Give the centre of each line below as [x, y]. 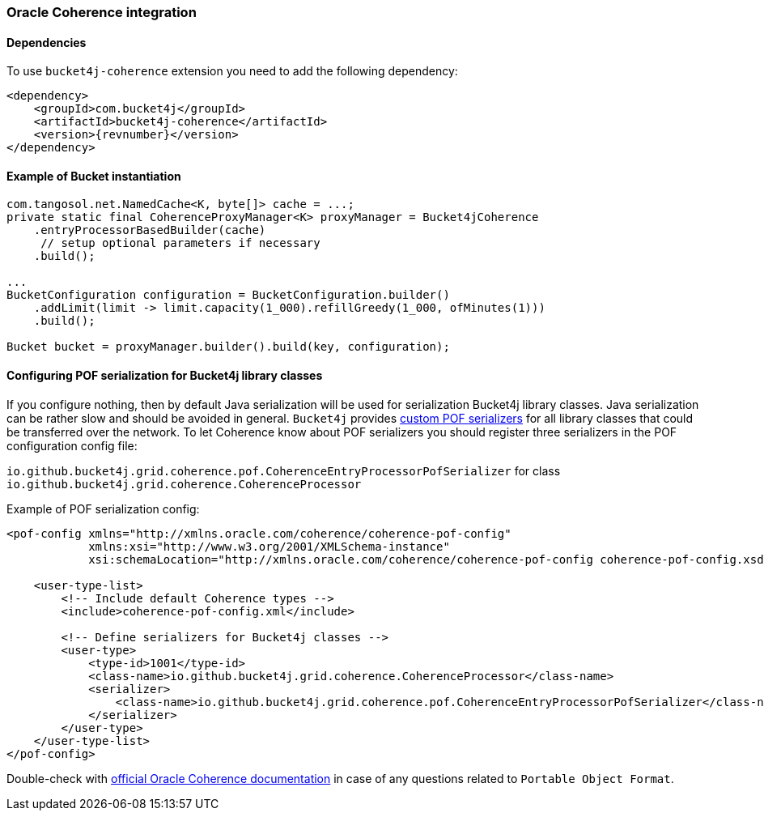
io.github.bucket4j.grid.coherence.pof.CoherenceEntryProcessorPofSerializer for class [284, 470]
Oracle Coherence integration [102, 12]
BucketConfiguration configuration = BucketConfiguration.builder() [228, 295]
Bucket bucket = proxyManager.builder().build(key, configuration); [228, 347]
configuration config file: [72, 445]
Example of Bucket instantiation [94, 176]
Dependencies [47, 42]
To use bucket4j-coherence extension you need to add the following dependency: [232, 71]
